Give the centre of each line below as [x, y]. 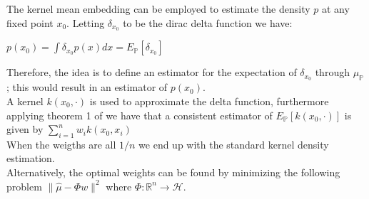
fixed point [30, 22]
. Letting [86, 22]
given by [25, 129]
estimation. [31, 158]
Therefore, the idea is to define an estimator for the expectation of [152, 72]
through [332, 72]
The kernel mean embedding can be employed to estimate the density [158, 9]
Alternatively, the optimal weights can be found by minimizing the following [173, 172]
